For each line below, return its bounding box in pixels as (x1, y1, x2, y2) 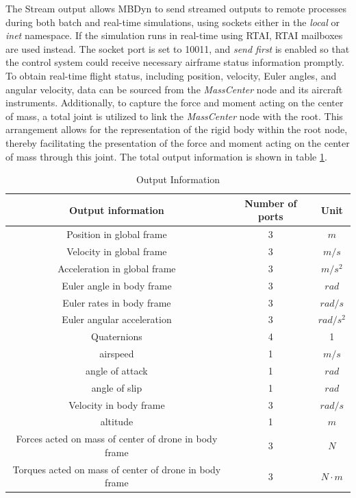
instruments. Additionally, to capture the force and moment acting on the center (5, 95, 344, 110)
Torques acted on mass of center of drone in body (12, 462, 221, 476)
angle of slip (91, 380, 142, 394)
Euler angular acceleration (62, 312, 172, 327)
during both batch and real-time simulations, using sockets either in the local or (5, 14, 340, 29)
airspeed (99, 346, 134, 361)
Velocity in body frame (68, 397, 165, 412)
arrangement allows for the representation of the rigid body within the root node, (5, 122, 348, 137)
